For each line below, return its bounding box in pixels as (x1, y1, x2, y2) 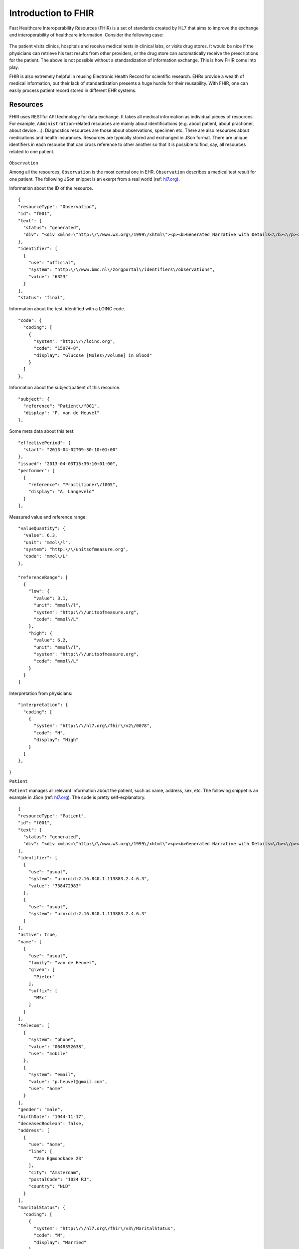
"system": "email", (28, 1072, 76, 1078)
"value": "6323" (28, 274, 68, 279)
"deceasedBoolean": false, (18, 1121, 84, 1126)
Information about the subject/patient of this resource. (9, 385, 121, 391)
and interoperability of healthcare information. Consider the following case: (9, 31, 164, 37)
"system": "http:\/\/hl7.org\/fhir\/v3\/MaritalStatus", (33, 1226, 176, 1231)
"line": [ (28, 1149, 52, 1154)
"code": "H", (33, 730, 66, 735)
